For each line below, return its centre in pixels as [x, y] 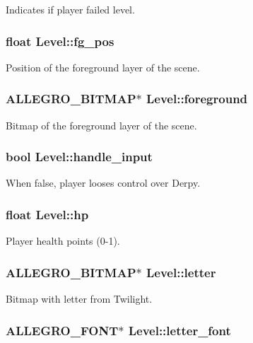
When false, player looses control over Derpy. [103, 183]
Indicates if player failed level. [70, 9]
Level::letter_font [180, 330]
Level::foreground [197, 99]
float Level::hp [47, 214]
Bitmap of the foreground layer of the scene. [101, 125]
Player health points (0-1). [63, 241]
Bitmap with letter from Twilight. [79, 299]
